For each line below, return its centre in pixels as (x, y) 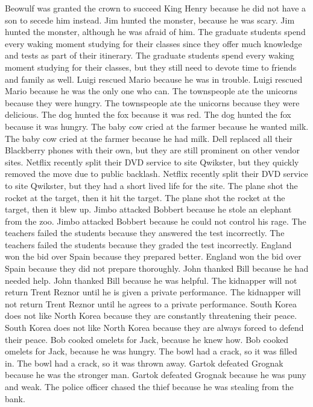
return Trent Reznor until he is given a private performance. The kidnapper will (153, 292)
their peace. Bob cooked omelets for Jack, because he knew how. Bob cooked (147, 339)
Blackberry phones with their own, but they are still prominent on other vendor (153, 150)
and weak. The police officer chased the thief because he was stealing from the (149, 386)
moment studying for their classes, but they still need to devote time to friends (151, 67)
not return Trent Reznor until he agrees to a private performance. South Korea (151, 303)
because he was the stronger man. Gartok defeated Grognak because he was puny (156, 375)
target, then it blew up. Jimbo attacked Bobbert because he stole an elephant (148, 209)
